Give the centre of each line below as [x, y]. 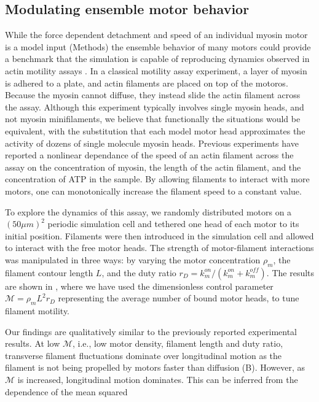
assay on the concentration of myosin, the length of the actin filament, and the [153, 167]
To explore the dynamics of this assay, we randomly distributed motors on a [148, 211]
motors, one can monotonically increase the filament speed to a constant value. [153, 191]
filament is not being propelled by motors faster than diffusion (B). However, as [155, 367]
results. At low [33, 343]
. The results [290, 272]
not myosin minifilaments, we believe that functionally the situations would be [153, 119]
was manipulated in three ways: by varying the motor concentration [133, 259]
